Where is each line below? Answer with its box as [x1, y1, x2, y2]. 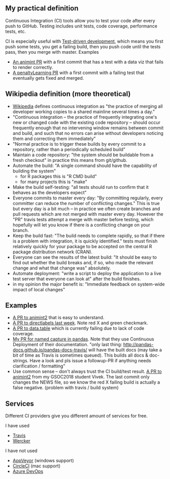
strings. [12, 358, 29, 364]
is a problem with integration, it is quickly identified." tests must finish [12, 238, 158, 244]
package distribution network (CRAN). [12, 249, 93, 255]
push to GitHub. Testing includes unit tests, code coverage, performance [5, 23, 158, 29]
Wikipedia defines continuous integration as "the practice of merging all [12, 103, 163, 109]
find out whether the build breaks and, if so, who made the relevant [12, 259, 154, 265]
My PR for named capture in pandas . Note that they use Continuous [12, 336, 154, 342]
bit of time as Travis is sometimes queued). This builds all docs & [12, 352, 149, 358]
